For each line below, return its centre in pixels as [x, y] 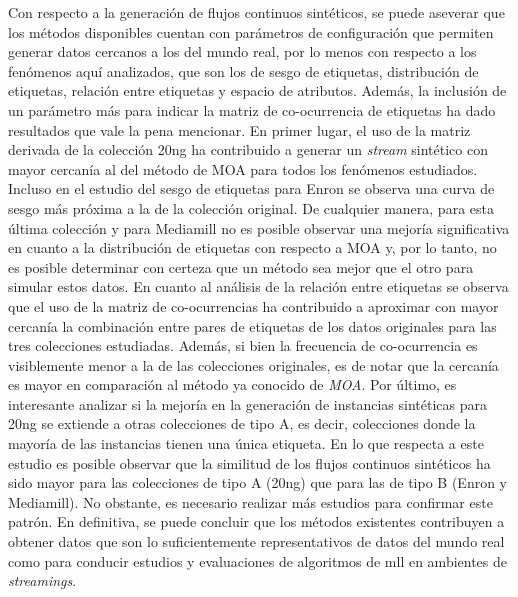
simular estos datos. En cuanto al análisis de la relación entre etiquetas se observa [258, 286]
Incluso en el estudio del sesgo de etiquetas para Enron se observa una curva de [251, 188]
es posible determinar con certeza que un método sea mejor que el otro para [241, 266]
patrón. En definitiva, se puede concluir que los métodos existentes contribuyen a [256, 521]
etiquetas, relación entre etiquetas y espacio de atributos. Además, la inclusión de [257, 90]
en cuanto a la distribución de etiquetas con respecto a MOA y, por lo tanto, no [252, 247]
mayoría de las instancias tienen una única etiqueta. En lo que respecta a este [246, 443]
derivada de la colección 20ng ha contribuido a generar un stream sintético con [248, 149]
